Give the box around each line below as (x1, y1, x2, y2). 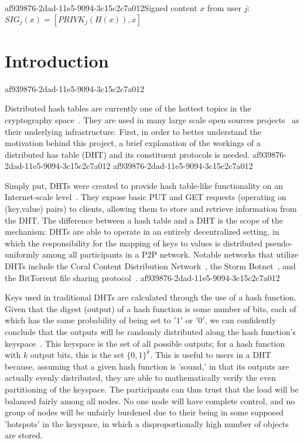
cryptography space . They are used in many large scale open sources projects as (5, 113, 299, 126)
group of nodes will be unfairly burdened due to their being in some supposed (5, 406, 284, 418)
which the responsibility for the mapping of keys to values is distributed (5, 236, 263, 249)
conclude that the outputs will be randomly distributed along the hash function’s (5, 326, 296, 337)
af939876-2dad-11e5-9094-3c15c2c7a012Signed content (5, 2, 197, 13)
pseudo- (265, 236, 293, 249)
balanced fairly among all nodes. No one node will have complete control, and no (5, 394, 295, 407)
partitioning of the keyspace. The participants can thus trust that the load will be (5, 383, 299, 395)
